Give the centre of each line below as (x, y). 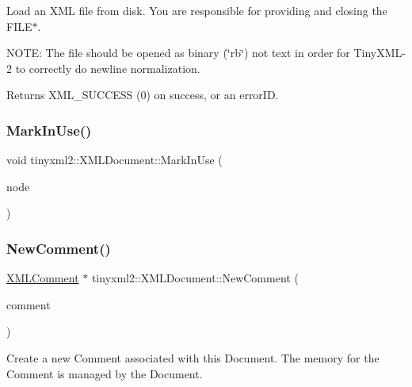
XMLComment (43, 278)
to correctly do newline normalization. (108, 68)
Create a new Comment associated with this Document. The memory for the (193, 357)
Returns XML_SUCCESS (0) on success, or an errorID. (143, 95)
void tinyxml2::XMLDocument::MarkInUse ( (114, 160)
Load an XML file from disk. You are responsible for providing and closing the (197, 10)
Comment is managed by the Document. (105, 373)
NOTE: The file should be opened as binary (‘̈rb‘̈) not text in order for (178, 53)
